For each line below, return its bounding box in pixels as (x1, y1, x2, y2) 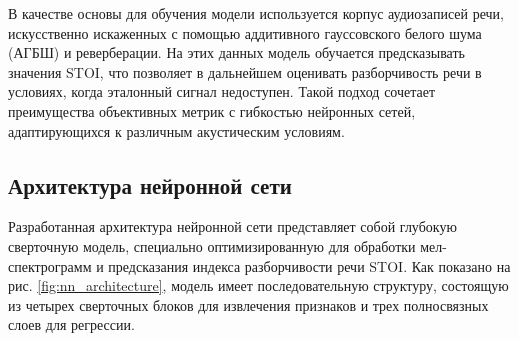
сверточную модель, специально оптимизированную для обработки (8, 235, 416, 256)
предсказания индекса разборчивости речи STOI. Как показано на (108, 255, 511, 276)
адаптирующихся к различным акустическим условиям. (8, 120, 345, 141)
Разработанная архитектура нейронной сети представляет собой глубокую (8, 216, 457, 237)
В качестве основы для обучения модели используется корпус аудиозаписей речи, (8, 3, 504, 23)
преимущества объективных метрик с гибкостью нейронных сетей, (8, 100, 416, 121)
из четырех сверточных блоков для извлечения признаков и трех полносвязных (8, 294, 489, 315)
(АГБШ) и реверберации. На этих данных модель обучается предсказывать (8, 42, 465, 63)
